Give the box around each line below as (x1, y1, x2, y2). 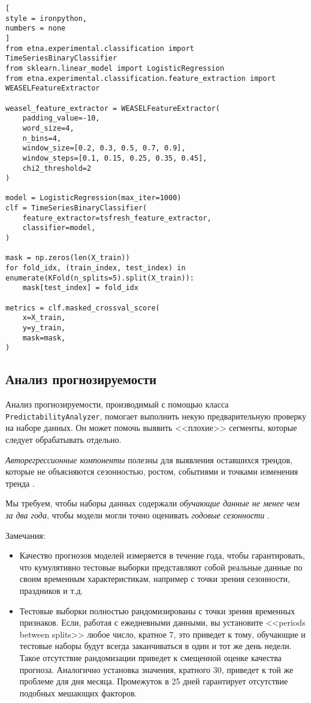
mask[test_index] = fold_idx (22, 283, 138, 292)
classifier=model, (22, 224, 96, 233)
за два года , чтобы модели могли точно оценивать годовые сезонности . (5, 508, 270, 521)
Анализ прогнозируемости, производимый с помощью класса (5, 398, 229, 411)
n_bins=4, (22, 134, 62, 143)
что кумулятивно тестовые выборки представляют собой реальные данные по (19, 560, 303, 573)
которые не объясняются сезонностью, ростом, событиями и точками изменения (5, 465, 298, 478)
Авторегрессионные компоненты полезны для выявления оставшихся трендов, (5, 453, 292, 466)
